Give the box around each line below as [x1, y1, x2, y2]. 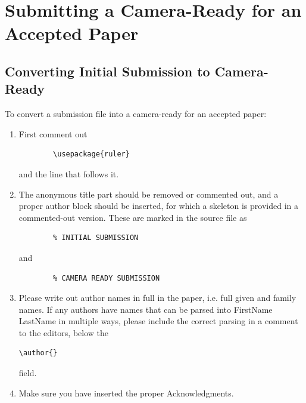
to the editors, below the [18, 326, 109, 339]
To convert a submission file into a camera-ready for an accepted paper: [5, 107, 267, 120]
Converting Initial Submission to [5, 61, 210, 80]
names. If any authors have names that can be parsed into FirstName [18, 303, 273, 315]
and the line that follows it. [18, 167, 119, 180]
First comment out [18, 127, 88, 140]
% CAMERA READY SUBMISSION [53, 273, 160, 282]
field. [18, 367, 37, 379]
